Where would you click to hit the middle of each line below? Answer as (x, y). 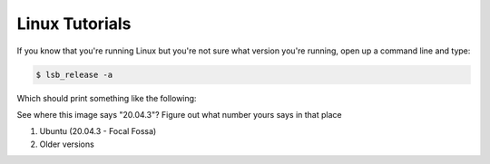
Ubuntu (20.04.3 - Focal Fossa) (98, 131)
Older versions (67, 144)
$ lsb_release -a (74, 74)
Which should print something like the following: (107, 98)
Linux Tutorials (74, 24)
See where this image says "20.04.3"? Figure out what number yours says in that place (179, 114)
